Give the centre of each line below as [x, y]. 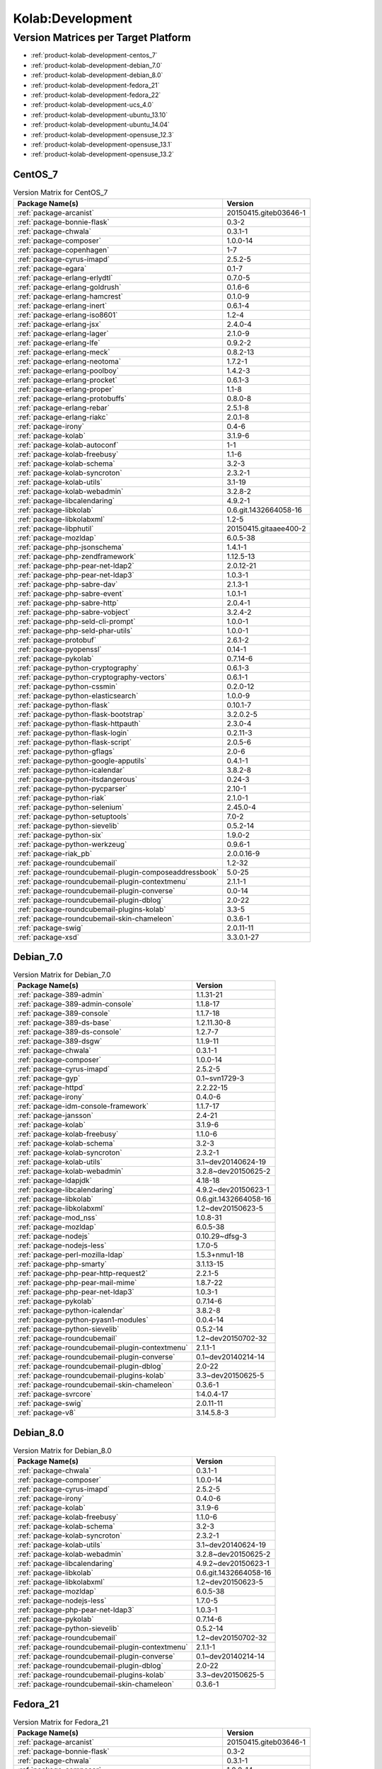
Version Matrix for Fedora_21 [61, 1722]
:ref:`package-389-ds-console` [69, 1032]
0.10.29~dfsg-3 [221, 1236]
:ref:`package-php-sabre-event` [71, 593]
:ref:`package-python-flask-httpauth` [79, 723]
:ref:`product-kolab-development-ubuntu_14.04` [100, 125]
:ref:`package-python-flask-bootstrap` [81, 714]
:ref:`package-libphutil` [56, 529]
